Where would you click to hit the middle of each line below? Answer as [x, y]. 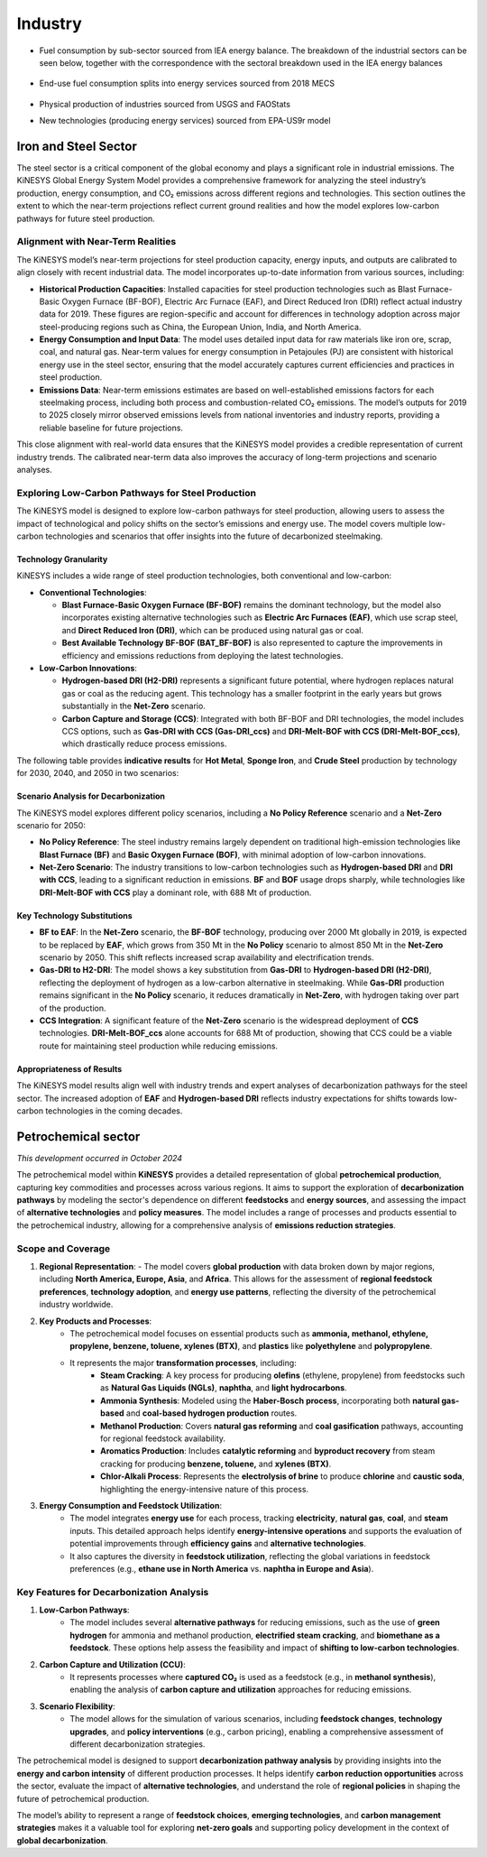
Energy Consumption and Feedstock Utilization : [131, 1505]
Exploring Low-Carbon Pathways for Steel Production [137, 493]
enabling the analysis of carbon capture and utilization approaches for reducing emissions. [241, 1690]
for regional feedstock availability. [163, 1438]
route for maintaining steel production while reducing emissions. [159, 1046]
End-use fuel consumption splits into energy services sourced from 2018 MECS [187, 83]
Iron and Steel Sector [77, 146]
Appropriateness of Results [69, 1068]
